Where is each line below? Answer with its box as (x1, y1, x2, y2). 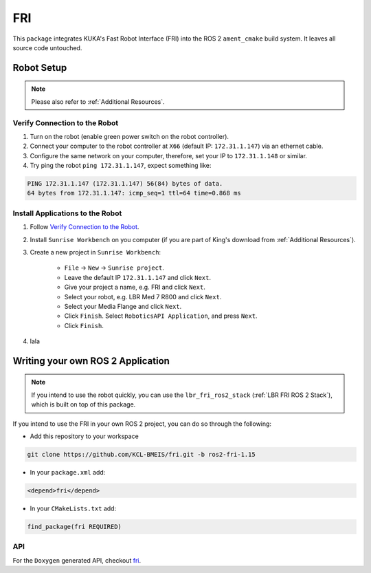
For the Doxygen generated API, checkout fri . (12, 556, 142, 564)
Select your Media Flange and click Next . (64, 302, 182, 310)
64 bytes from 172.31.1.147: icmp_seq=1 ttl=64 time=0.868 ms (27, 189, 241, 197)
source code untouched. (12, 43, 82, 52)
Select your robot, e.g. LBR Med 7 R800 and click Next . (64, 292, 222, 301)
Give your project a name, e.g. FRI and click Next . (64, 283, 205, 292)
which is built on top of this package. (31, 400, 136, 409)
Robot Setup (12, 62, 67, 74)
